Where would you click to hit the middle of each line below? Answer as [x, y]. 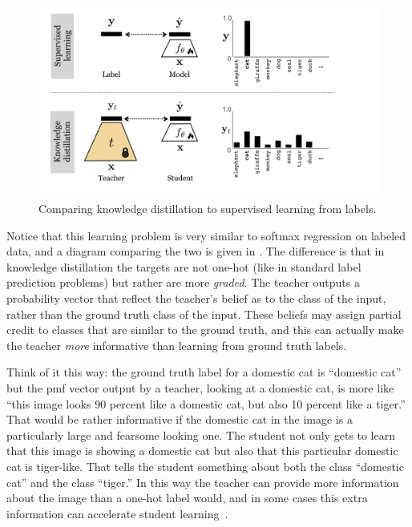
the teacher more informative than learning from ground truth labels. [177, 345]
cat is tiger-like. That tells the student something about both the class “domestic [205, 466]
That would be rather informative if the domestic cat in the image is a [180, 419]
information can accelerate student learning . [117, 513]
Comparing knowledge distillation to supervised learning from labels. [208, 209]
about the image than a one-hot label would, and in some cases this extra [187, 498]
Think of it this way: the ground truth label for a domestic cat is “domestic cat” [204, 372]
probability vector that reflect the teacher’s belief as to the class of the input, [196, 298]
